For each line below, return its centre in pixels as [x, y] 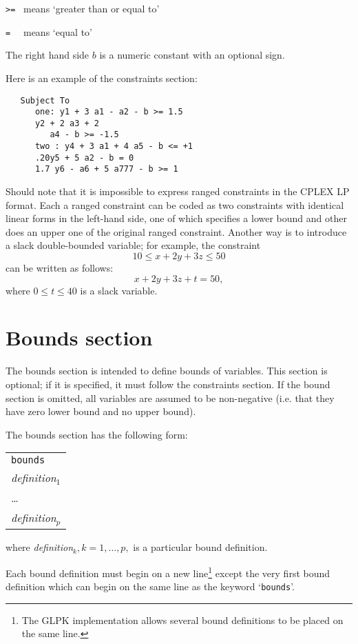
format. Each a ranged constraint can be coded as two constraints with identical [175, 204]
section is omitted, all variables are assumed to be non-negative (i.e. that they [170, 398]
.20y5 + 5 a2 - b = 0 [84, 158]
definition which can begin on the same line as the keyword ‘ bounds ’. [150, 586]
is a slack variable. [119, 290]
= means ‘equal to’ [49, 31]
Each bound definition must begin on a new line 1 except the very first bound [168, 572]
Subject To [45, 100]
